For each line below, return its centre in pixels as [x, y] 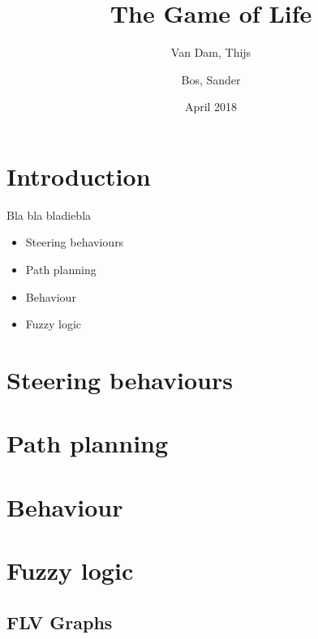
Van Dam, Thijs [211, 52]
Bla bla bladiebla [49, 214]
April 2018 [211, 107]
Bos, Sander [211, 79]
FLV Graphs [60, 622]
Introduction [79, 176]
